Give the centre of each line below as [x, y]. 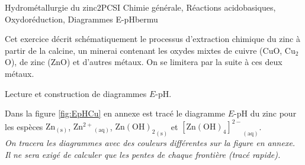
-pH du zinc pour [265, 113]
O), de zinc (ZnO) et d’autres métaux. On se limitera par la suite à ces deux [144, 62]
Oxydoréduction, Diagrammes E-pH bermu [81, 19]
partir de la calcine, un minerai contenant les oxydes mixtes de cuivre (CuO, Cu [150, 50]
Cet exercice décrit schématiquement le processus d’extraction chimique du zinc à [152, 39]
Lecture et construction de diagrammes [76, 93]
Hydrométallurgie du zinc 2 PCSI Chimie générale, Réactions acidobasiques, [140, 7]
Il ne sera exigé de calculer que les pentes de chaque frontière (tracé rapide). [143, 154]
